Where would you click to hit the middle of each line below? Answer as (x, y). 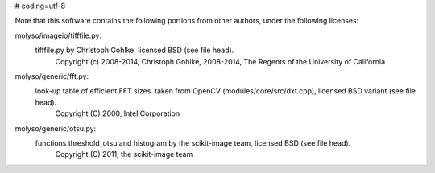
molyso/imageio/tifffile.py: (58, 35)
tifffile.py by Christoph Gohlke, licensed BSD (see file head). (135, 50)
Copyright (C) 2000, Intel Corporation (118, 113)
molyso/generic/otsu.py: (56, 128)
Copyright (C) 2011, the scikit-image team (124, 154)
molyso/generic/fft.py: (52, 76)
